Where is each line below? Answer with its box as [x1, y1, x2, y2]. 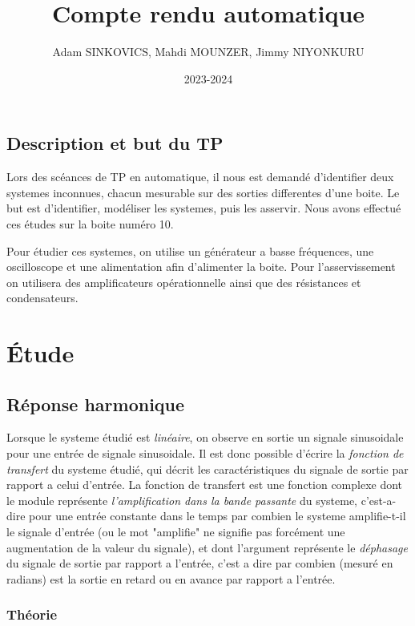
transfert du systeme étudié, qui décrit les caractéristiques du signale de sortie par [6, 460, 409, 477]
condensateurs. [6, 289, 79, 306]
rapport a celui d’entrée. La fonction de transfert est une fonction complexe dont [6, 476, 403, 493]
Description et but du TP [6, 131, 224, 155]
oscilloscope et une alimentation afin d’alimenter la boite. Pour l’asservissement [6, 258, 396, 275]
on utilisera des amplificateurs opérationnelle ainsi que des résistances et [6, 273, 361, 290]
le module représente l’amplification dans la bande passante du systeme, [6, 491, 357, 508]
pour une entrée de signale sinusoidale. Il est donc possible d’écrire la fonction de [6, 445, 404, 462]
